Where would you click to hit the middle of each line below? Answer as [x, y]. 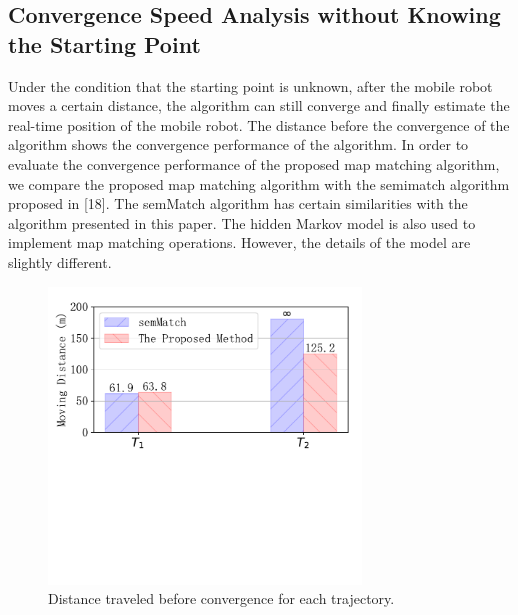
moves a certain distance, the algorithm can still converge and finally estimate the [259, 105]
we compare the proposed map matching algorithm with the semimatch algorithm [259, 183]
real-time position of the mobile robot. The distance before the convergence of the [259, 124]
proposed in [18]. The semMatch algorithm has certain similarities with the [238, 203]
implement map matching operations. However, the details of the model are [239, 242]
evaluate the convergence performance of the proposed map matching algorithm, [254, 163]
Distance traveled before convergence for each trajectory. [221, 598]
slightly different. [60, 261]
